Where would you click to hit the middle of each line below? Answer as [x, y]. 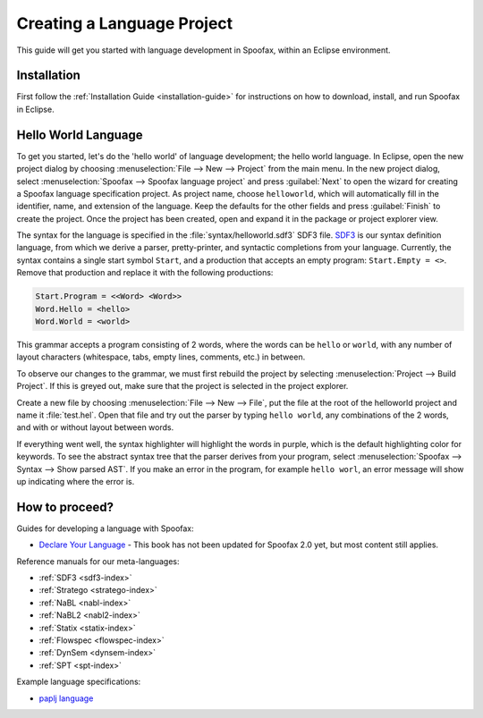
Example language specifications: [79, 682]
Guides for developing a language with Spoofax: [105, 528]
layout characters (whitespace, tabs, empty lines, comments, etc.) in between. [161, 357]
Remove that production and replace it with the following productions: [145, 273]
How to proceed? [65, 507]
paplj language [66, 698]
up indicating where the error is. [76, 481]
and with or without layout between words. [95, 427]
